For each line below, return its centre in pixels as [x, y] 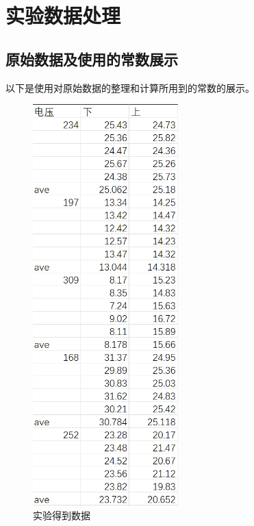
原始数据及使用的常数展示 [92, 59]
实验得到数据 [62, 515]
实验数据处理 [63, 15]
